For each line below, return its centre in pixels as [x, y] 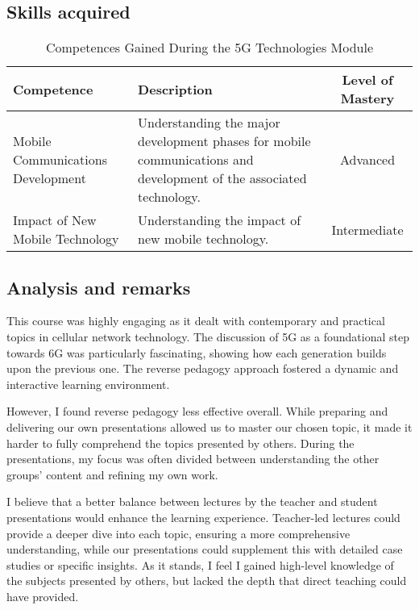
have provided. [43, 596]
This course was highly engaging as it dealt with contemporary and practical [196, 321]
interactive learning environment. [88, 384]
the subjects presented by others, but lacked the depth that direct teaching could [207, 581]
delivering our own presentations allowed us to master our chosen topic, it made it [209, 426]
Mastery [367, 98]
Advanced [368, 160]
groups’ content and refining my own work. [112, 474]
